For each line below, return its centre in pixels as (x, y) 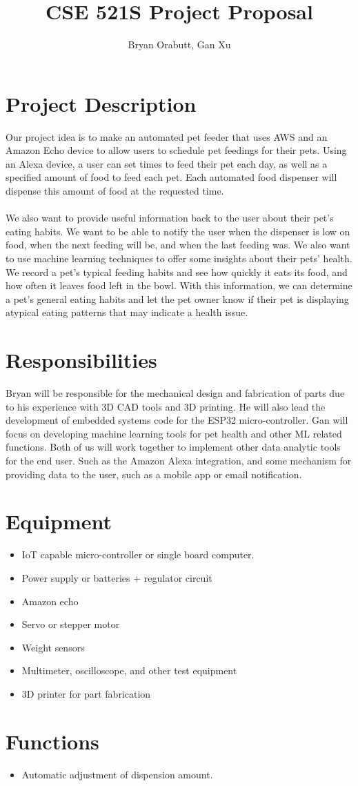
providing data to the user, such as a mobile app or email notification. (154, 474)
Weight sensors (53, 647)
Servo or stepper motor (71, 624)
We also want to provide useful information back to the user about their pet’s (170, 218)
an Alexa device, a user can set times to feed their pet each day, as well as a (167, 163)
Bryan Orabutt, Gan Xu (179, 45)
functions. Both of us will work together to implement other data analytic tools (173, 447)
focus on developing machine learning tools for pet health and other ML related (174, 433)
